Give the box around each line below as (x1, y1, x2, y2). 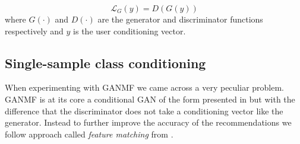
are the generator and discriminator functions (97, 13, 263, 25)
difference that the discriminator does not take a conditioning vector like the (5, 104, 283, 117)
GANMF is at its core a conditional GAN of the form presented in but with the (5, 92, 295, 105)
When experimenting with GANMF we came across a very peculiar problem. (5, 81, 285, 94)
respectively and (5, 24, 64, 37)
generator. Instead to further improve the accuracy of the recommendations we (5, 116, 292, 129)
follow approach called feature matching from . (5, 127, 173, 140)
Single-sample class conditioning (5, 53, 206, 72)
